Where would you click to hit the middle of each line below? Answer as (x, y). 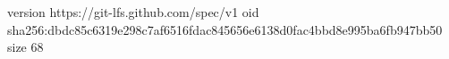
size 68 (25, 47)
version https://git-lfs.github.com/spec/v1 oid (133, 12)
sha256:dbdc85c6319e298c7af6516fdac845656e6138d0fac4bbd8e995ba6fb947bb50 (225, 29)
